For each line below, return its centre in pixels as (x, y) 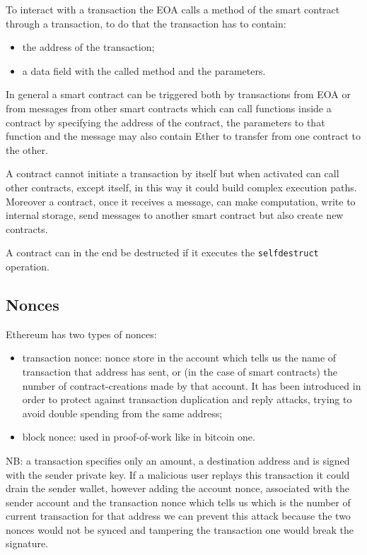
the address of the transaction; (88, 47)
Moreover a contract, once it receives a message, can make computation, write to (181, 201)
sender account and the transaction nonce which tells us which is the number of (178, 502)
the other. (27, 149)
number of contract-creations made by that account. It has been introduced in (192, 385)
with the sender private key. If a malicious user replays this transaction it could (178, 474)
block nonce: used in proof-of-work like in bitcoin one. (139, 437)
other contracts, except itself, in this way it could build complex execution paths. (181, 187)
